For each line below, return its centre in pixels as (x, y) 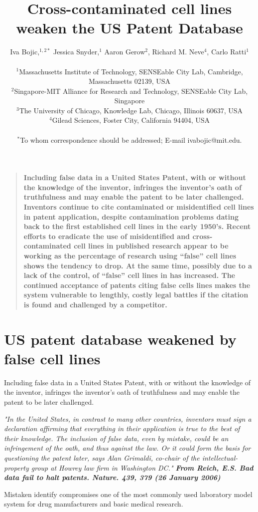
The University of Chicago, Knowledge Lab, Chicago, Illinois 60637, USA (131, 110)
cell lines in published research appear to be (151, 246)
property (16, 467)
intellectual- (220, 458)
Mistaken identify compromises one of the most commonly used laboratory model (128, 494)
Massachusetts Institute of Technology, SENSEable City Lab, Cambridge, (131, 71)
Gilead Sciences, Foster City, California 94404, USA (131, 120)
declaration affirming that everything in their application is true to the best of (122, 428)
